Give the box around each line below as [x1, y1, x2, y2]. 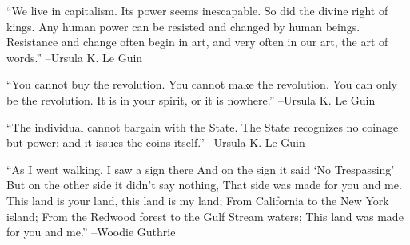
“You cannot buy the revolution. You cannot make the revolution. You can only [6, 76, 397, 93]
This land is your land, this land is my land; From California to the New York [6, 192, 389, 208]
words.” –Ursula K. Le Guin [6, 49, 143, 65]
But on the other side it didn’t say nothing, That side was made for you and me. [6, 176, 402, 193]
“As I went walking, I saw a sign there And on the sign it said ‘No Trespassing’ [6, 160, 395, 177]
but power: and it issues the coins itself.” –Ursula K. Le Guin [6, 134, 305, 151]
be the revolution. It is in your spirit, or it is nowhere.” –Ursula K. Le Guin [6, 91, 376, 108]
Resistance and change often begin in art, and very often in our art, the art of [6, 34, 388, 50]
